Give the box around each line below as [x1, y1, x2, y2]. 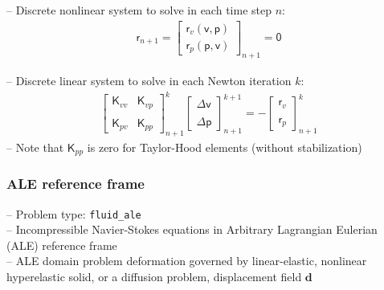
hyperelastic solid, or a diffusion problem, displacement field [6, 268, 302, 284]
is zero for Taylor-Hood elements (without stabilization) [87, 138, 362, 155]
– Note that [6, 138, 64, 155]
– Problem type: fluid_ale [6, 205, 141, 222]
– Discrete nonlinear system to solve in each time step [6, 2, 272, 18]
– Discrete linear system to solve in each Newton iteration [6, 71, 292, 88]
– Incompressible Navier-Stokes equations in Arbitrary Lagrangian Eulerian [6, 221, 378, 238]
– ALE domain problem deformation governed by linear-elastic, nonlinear [6, 252, 367, 269]
